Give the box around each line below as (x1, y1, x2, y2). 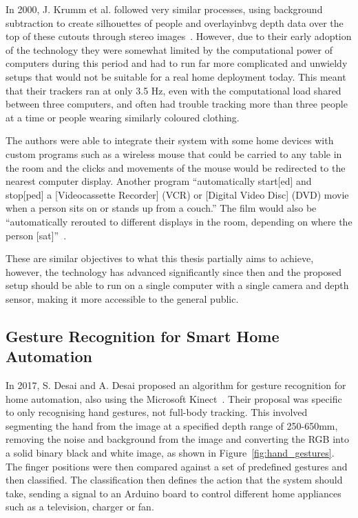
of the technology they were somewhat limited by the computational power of (6, 42, 333, 57)
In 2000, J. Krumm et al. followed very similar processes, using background (6, 2, 323, 16)
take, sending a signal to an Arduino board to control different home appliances (6, 486, 341, 500)
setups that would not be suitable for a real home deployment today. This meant (6, 69, 346, 83)
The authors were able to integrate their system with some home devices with (6, 133, 334, 148)
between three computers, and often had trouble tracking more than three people (6, 97, 348, 111)
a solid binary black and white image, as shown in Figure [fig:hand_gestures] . (6, 446, 335, 460)
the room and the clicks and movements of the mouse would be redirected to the (6, 160, 346, 175)
